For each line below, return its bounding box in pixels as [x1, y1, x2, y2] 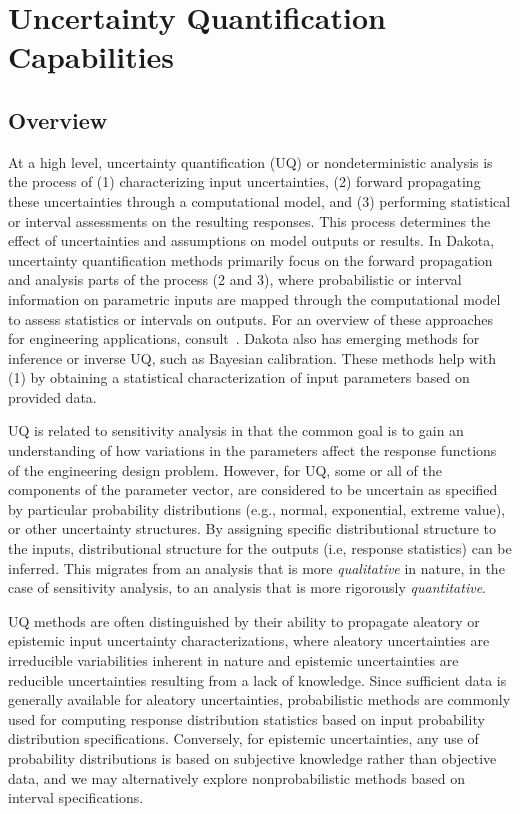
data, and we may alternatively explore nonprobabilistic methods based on [8, 767, 465, 788]
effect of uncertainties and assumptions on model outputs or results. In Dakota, [8, 230, 495, 251]
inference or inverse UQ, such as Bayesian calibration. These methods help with [8, 347, 497, 368]
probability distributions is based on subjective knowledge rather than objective [8, 747, 497, 768]
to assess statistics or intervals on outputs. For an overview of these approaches [8, 308, 493, 329]
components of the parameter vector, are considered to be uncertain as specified [8, 479, 498, 500]
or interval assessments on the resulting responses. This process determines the [8, 210, 491, 231]
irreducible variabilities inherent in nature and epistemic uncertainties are [8, 650, 459, 671]
